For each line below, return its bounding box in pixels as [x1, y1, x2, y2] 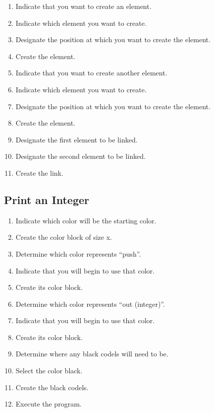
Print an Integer [4, 192, 89, 207]
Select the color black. [15, 365, 83, 376]
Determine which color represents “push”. [15, 248, 141, 259]
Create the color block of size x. [15, 232, 112, 242]
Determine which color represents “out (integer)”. [15, 298, 165, 309]
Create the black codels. [15, 382, 89, 392]
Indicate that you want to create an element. [15, 1, 152, 11]
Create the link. [15, 167, 63, 178]
